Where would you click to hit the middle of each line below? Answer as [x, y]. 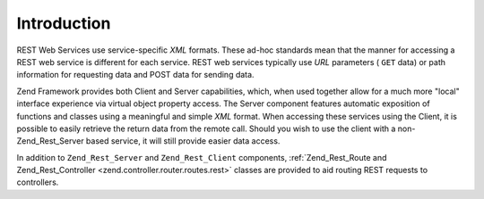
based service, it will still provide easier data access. [183, 141]
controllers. [38, 182]
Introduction [64, 23]
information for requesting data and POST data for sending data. [135, 75]
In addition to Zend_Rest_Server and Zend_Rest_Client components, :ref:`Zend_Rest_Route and [202, 157]
